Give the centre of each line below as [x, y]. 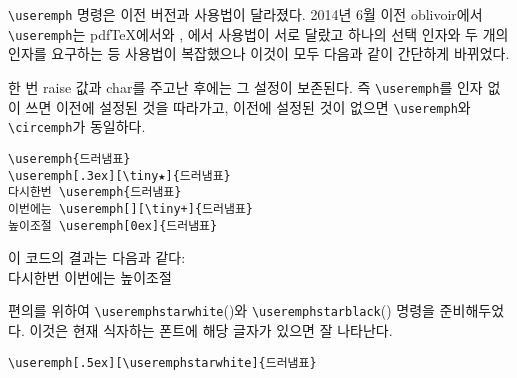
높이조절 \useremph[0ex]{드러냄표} [113, 225]
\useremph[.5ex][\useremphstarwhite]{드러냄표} [162, 362]
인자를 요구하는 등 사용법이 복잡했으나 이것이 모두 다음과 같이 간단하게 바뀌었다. [259, 53]
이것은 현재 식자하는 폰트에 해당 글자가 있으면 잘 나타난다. [211, 330]
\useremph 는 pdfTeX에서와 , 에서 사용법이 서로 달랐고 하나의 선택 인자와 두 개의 [258, 33]
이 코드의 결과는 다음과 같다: [97, 257]
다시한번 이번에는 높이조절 [90, 276]
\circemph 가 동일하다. [77, 126]
